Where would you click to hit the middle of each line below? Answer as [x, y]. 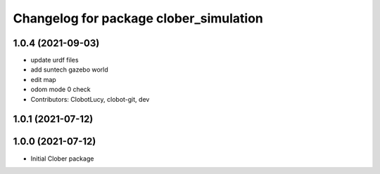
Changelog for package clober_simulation [138, 18]
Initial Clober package [62, 159]
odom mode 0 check [61, 89]
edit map [43, 79]
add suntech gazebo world [69, 69]
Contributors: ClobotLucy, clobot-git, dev [90, 99]
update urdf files [55, 60]
